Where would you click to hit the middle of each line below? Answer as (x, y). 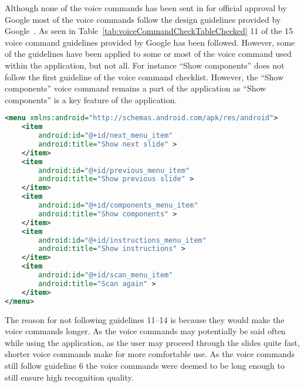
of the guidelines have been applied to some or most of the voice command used (148, 54)
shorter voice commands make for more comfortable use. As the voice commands (150, 354)
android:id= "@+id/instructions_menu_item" (122, 240)
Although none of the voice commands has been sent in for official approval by (146, 8)
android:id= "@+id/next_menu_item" (106, 136)
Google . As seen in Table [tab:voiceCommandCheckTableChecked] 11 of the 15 (149, 31)
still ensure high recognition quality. (69, 377)
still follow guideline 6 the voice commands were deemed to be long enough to (145, 365)
